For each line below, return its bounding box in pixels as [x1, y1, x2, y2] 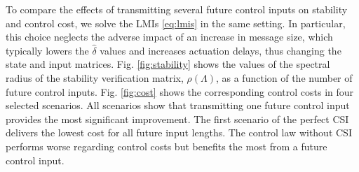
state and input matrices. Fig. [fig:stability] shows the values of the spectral [6, 57, 330, 71]
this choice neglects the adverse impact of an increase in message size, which [6, 29, 333, 44]
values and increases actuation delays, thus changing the [100, 43, 341, 57]
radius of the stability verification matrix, [6, 70, 184, 85]
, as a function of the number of [215, 70, 353, 85]
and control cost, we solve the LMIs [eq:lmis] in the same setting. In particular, [6, 15, 346, 30]
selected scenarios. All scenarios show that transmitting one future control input [6, 98, 350, 113]
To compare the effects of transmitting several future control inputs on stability [6, 2, 348, 16]
